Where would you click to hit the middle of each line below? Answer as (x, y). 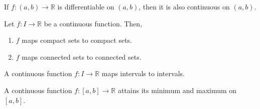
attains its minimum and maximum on (177, 90)
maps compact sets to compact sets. (77, 40)
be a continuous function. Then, (93, 23)
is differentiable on (86, 6)
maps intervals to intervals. (143, 73)
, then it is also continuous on (184, 6)
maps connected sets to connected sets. (82, 56)
